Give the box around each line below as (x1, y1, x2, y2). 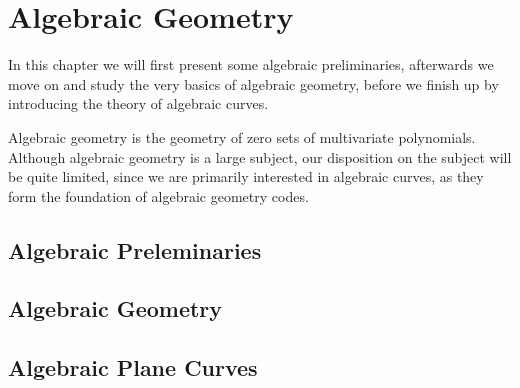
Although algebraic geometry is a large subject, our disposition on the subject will (8, 146, 512, 167)
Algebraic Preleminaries (8, 234, 262, 265)
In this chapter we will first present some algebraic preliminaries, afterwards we (8, 54, 494, 75)
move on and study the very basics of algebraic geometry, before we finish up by (8, 73, 499, 94)
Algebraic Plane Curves (8, 352, 258, 383)
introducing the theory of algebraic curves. (8, 93, 269, 114)
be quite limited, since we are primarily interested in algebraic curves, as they (8, 166, 484, 187)
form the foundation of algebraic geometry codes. (8, 185, 309, 206)
